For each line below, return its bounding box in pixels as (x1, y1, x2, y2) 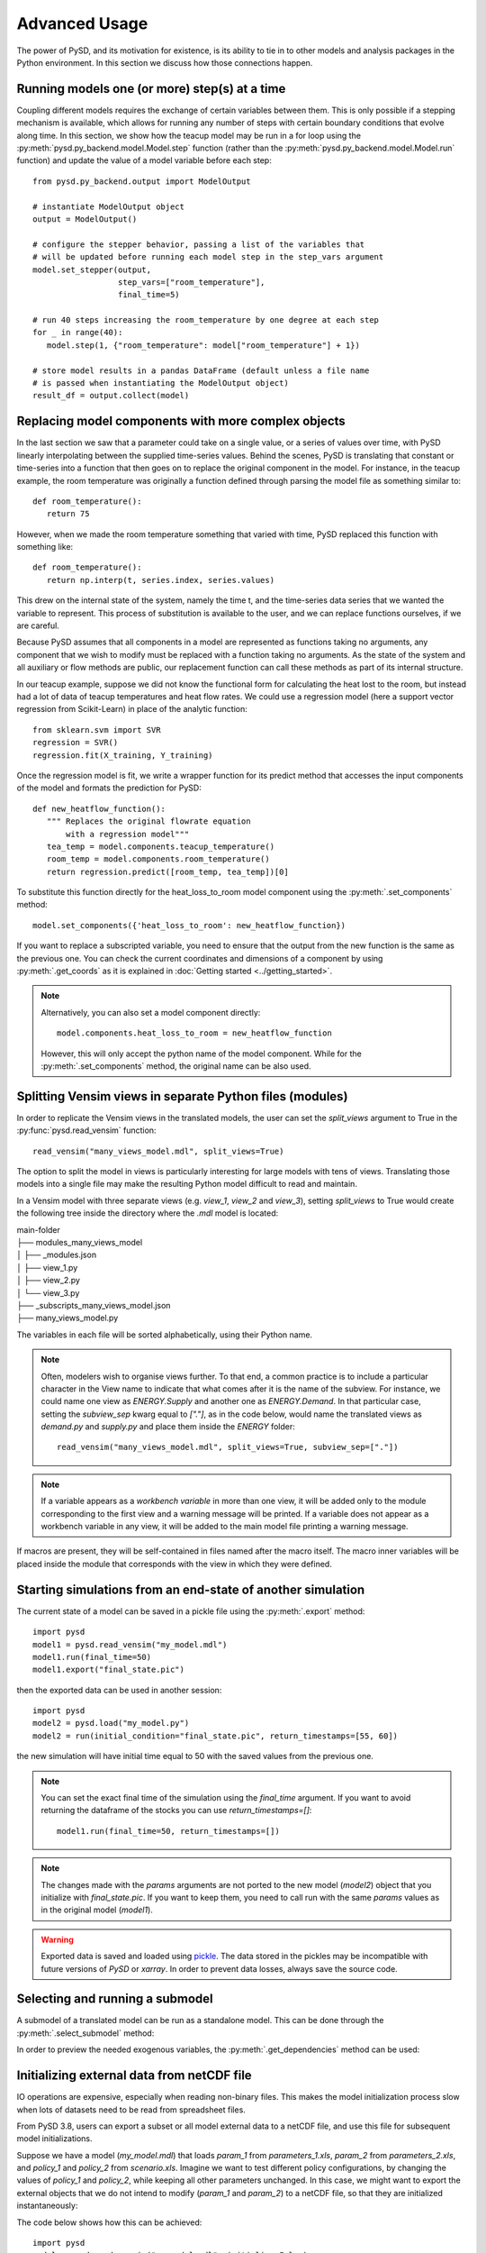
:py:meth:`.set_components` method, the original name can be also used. (40, 1060, 311, 1072)
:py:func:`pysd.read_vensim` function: (16, 1125, 157, 1136)
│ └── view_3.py (16, 1287, 80, 1298)
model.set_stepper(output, (32, 264, 152, 275)
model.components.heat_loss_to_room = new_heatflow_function (57, 1028, 332, 1038)
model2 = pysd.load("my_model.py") (32, 1718, 190, 1729)
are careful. (16, 620, 60, 631)
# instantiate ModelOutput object (32, 201, 184, 212)
